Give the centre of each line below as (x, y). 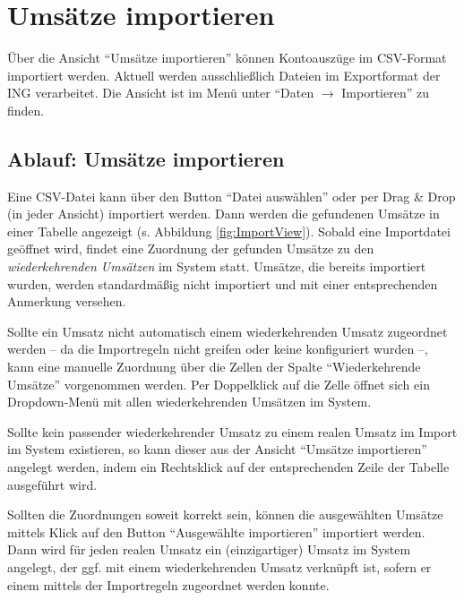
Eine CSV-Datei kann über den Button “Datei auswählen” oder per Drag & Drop (232, 196)
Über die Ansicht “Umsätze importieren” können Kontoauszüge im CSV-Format (227, 58)
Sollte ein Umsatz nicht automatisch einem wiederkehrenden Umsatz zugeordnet (228, 331)
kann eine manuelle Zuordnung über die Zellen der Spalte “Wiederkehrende (214, 367)
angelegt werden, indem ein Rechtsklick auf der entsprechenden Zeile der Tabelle (228, 467)
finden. (26, 110)
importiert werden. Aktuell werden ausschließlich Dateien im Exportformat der (224, 75)
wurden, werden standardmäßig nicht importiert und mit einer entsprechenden (223, 283)
